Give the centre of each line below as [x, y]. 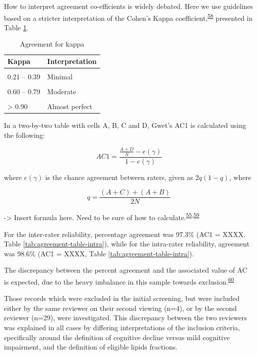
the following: [25, 135]
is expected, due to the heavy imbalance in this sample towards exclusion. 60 [119, 281]
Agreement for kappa [52, 44]
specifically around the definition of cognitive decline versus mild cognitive [117, 337]
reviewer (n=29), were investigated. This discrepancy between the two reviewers [126, 318]
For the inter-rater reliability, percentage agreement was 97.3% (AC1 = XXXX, [125, 234]
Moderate [62, 91]
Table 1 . [16, 27]
